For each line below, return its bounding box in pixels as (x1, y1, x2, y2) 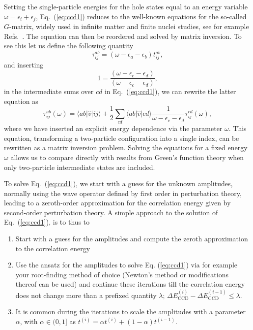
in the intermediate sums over (4, 86, 94, 97)
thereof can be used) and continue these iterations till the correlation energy (15, 279, 245, 289)
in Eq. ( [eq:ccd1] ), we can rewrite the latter (104, 86, 236, 97)
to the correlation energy (15, 243, 90, 253)
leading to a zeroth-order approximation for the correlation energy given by (4, 198, 231, 208)
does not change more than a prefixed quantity (15, 290, 157, 300)
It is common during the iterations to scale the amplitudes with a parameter (15, 306, 246, 317)
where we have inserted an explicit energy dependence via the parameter (4, 123, 223, 133)
